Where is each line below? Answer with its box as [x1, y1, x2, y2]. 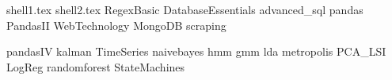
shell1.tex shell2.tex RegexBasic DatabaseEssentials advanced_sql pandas [6, 2, 363, 17]
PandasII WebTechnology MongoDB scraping [6, 16, 226, 33]
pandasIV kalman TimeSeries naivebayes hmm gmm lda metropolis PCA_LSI [6, 43, 386, 60]
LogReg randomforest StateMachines [6, 58, 185, 75]
